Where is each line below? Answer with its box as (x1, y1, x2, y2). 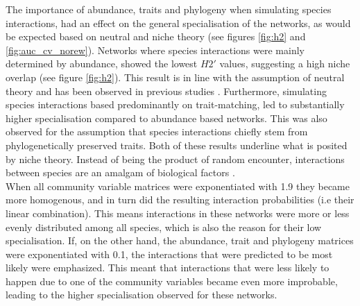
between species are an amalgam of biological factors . (6, 165, 235, 180)
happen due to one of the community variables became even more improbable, (6, 273, 338, 288)
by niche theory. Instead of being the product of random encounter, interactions (6, 151, 345, 166)
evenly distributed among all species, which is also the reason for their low (6, 219, 322, 234)
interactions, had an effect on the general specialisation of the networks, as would (6, 15, 351, 30)
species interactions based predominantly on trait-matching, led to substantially (6, 97, 345, 112)
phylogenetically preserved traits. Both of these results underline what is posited (6, 137, 348, 152)
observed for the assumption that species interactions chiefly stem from (6, 124, 308, 139)
